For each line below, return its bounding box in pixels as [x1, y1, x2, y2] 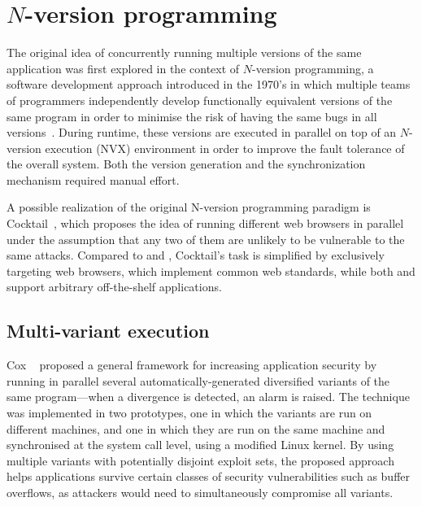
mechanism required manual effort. [7, 171, 180, 188]
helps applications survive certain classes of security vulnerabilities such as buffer [7, 468, 411, 485]
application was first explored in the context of [7, 59, 240, 76]
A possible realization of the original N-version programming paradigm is [7, 198, 371, 216]
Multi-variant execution [7, 318, 210, 343]
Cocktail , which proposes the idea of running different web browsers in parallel [7, 215, 404, 232]
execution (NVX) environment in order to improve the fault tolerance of [45, 139, 405, 156]
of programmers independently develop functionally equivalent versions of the [7, 91, 393, 108]
